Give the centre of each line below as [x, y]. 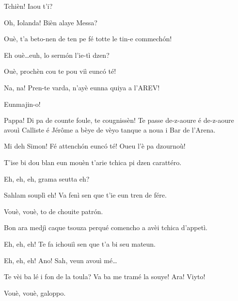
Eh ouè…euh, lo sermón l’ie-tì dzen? [57, 55]
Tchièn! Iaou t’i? [28, 6]
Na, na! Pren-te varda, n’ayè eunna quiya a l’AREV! [82, 87]
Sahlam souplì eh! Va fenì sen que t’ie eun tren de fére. [85, 195]
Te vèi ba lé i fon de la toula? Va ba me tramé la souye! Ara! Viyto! [105, 276]
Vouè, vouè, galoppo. [35, 293]
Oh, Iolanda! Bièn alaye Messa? [51, 22]
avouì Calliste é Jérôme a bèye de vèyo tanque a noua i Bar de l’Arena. [110, 129]
